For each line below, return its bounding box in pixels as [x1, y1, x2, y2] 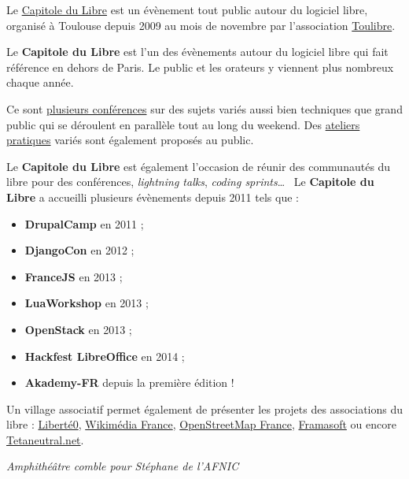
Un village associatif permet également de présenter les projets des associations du [6, 400, 403, 417]
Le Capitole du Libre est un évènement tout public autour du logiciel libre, [6, 2, 368, 17]
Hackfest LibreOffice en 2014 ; [24, 347, 185, 364]
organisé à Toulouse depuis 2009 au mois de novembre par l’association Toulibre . [6, 17, 396, 33]
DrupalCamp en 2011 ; [24, 215, 144, 232]
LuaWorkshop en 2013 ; [24, 295, 149, 311]
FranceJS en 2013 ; [24, 268, 123, 284]
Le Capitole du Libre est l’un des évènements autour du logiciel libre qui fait [6, 43, 389, 60]
